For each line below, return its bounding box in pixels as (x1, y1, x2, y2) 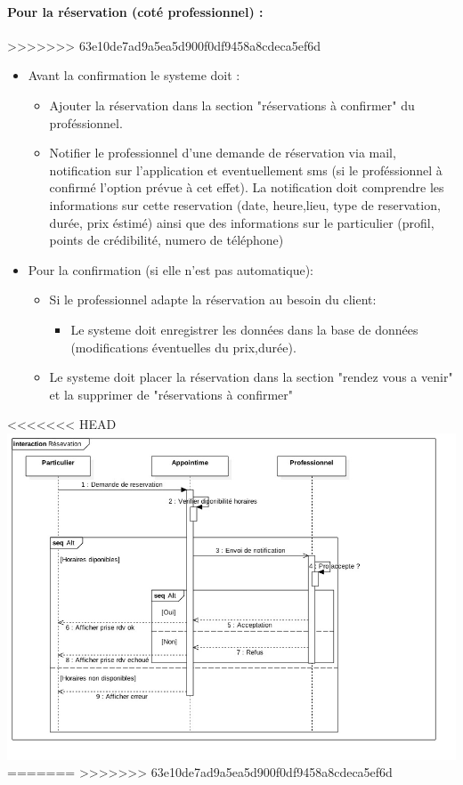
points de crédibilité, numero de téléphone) (49, 231, 284, 249)
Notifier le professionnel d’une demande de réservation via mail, (49, 143, 396, 162)
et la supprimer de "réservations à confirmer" (49, 384, 294, 403)
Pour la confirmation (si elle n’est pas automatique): (28, 260, 313, 279)
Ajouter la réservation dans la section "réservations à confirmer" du (49, 95, 415, 114)
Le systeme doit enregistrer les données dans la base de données (70, 320, 418, 338)
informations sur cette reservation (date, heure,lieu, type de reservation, (49, 195, 441, 214)
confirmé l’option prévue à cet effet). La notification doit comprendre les (49, 178, 444, 197)
